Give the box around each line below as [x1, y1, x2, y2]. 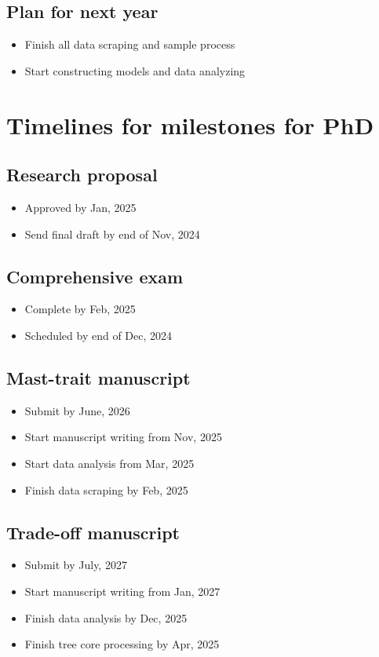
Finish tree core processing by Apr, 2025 [24, 636, 220, 652]
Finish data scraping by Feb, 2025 [24, 481, 188, 498]
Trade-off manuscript [6, 520, 180, 544]
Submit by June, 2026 [24, 402, 130, 418]
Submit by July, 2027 [24, 557, 127, 573]
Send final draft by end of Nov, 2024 [24, 225, 200, 242]
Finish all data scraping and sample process [24, 36, 235, 53]
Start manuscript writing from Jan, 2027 [24, 582, 220, 599]
